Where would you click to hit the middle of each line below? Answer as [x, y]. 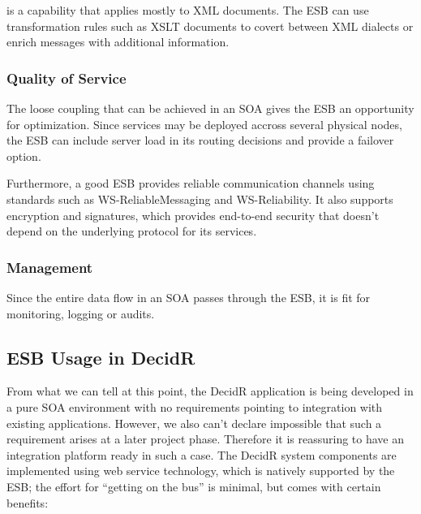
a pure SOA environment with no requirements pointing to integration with [195, 406]
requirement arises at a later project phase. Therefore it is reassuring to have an [205, 439]
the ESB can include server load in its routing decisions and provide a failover [200, 140]
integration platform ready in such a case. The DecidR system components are [202, 454]
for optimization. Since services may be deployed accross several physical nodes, [204, 124]
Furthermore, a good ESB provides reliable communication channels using [191, 183]
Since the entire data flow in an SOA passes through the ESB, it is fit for [189, 297]
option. [24, 155]
